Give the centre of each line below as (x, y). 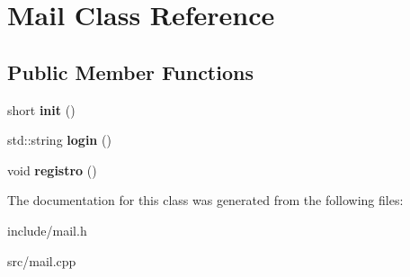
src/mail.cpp (42, 260)
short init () (41, 109)
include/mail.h (47, 230)
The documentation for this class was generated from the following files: (205, 200)
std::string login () (59, 140)
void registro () (52, 170)
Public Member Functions (130, 71)
